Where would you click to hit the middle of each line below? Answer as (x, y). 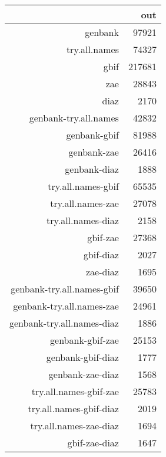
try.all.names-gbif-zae (75, 391)
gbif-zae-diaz (93, 443)
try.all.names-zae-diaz (74, 425)
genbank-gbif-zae (84, 340)
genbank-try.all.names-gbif (65, 289)
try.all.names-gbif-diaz (73, 408)
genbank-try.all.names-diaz (64, 323)
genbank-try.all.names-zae (66, 306)
